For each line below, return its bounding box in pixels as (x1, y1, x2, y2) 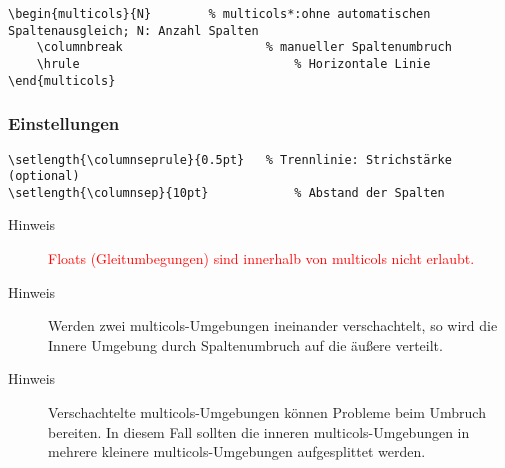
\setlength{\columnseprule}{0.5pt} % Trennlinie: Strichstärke (8, 152, 452, 167)
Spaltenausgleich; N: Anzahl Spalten (8, 23, 259, 38)
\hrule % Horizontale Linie (36, 56, 431, 71)
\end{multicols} (8, 73, 116, 88)
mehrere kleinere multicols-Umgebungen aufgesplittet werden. (48, 441, 426, 462)
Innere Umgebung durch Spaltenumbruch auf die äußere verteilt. (48, 334, 443, 355)
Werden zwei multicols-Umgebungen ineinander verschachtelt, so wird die (48, 315, 498, 336)
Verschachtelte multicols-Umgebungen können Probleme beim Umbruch (48, 402, 486, 423)
